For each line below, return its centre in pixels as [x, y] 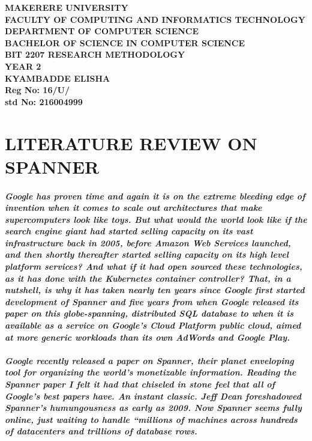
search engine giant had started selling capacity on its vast [129, 231]
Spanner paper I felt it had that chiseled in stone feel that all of [140, 384]
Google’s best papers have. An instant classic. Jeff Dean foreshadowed [153, 396]
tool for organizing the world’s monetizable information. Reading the [151, 372]
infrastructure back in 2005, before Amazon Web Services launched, [148, 242]
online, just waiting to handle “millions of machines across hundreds [151, 419]
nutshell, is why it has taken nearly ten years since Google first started [155, 290]
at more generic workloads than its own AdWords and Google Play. [148, 337]
